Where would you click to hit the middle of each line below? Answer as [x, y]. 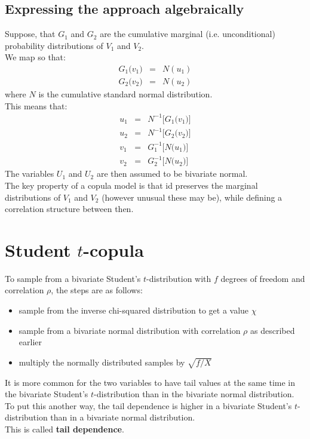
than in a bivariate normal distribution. [123, 417]
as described [273, 330]
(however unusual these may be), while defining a [192, 197]
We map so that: [35, 57]
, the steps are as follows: [97, 290]
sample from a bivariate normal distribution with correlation [130, 330]
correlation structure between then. [69, 209]
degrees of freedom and [263, 278]
